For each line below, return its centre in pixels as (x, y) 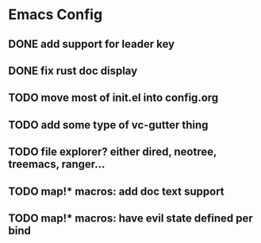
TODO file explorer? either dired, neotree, (112, 152)
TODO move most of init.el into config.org (113, 98)
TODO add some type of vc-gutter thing (108, 125)
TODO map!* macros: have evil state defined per (131, 218)
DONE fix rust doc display (73, 70)
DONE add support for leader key (92, 44)
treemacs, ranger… (57, 164)
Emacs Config (56, 15)
